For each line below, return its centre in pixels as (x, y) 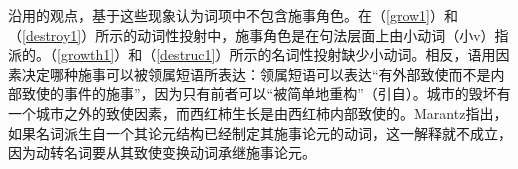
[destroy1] (52, 34)
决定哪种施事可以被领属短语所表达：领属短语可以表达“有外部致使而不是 (256, 73)
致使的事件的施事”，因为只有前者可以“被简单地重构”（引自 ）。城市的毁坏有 (266, 93)
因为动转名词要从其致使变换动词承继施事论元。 (162, 152)
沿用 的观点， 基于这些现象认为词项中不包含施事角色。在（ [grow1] (219, 15)
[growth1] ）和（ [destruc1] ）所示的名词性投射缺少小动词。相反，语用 (276, 54)
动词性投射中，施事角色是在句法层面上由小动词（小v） (316, 34)
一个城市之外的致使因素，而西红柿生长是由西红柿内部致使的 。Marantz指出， (258, 112)
